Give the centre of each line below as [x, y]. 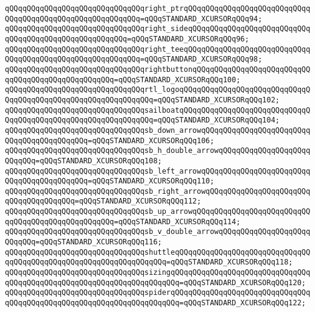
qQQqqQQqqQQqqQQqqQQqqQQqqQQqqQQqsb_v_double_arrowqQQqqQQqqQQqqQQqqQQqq [158, 232]
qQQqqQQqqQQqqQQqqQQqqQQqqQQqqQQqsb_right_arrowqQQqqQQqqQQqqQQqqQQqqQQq [158, 191]
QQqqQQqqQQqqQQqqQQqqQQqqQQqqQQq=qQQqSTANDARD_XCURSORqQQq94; [134, 19]
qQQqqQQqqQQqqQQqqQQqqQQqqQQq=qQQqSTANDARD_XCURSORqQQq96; [127, 39]
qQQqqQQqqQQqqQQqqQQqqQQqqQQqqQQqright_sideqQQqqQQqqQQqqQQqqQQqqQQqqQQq [158, 29]
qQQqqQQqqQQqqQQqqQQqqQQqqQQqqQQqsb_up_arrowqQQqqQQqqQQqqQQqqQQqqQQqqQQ [158, 212]
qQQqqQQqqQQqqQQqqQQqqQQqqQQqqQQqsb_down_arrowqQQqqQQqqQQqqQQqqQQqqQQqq [158, 130]
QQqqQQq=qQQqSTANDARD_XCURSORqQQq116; [83, 242]
